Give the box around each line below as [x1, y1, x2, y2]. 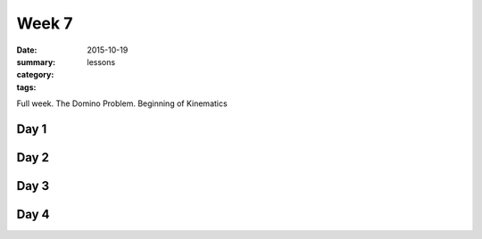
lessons [87, 56, 116, 67]
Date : [16, 45, 37, 55]
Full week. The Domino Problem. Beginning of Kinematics [16, 98, 228, 109]
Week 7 [16, 13, 73, 33]
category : [16, 70, 54, 80]
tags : [16, 81, 37, 93]
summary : [16, 56, 56, 67]
